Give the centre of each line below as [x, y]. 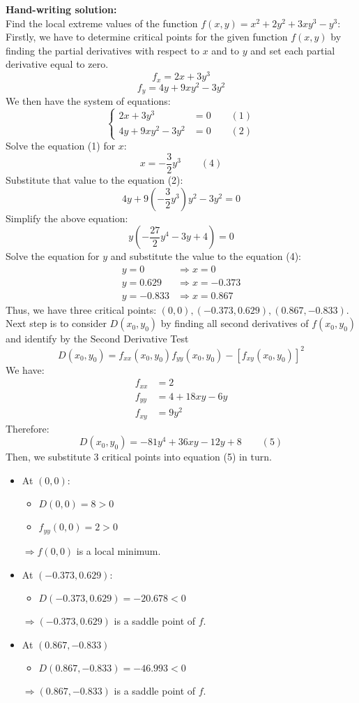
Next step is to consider [56, 323]
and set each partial [293, 50]
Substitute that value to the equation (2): [94, 180]
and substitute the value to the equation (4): [206, 256]
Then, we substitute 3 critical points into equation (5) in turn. [139, 457]
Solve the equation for [53, 256]
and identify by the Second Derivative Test [97, 339]
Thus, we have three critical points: [81, 309]
